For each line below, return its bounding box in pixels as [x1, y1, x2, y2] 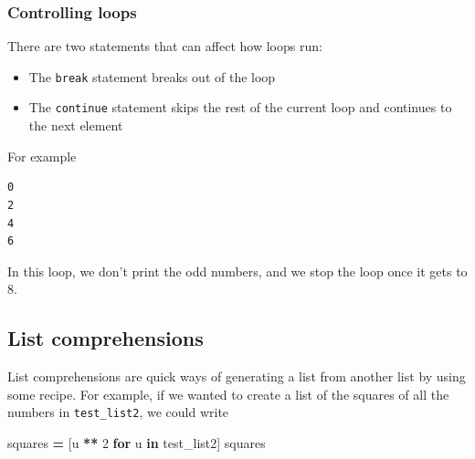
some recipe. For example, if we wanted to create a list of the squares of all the [7, 384, 449, 403]
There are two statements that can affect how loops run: [7, 37, 322, 56]
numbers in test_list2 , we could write [7, 402, 229, 422]
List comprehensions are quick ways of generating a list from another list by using [7, 367, 466, 386]
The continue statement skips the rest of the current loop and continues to [28, 98, 452, 117]
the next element [28, 116, 123, 135]
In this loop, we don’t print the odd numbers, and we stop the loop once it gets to [7, 261, 468, 280]
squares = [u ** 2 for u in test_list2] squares [7, 433, 266, 452]
